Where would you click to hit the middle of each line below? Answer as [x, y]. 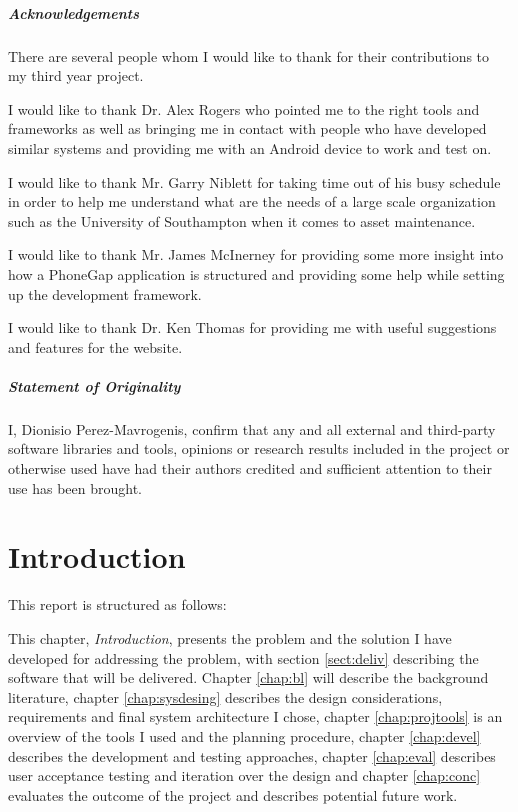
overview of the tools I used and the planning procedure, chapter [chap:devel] [244, 735]
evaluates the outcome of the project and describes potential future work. [233, 794]
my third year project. [76, 75]
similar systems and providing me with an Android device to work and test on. [250, 147]
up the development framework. [105, 293]
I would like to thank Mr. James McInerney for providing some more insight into [256, 254]
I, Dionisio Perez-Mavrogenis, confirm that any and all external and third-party [252, 428]
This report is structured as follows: [117, 604]
